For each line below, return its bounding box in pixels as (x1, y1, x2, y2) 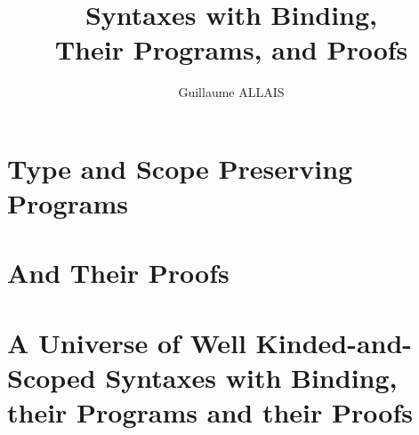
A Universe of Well (7, 324, 246, 360)
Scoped (7, 359, 96, 396)
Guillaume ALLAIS (178, 83, 285, 101)
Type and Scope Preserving (7, 149, 353, 186)
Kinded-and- (255, 324, 413, 360)
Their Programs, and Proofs (54, 31, 408, 68)
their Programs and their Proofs (7, 394, 413, 431)
